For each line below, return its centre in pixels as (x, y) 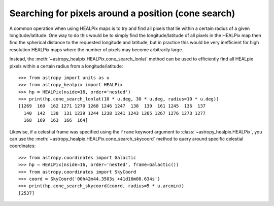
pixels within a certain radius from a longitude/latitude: (66, 66)
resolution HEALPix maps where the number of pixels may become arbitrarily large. (96, 49)
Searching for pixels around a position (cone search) (122, 13)
